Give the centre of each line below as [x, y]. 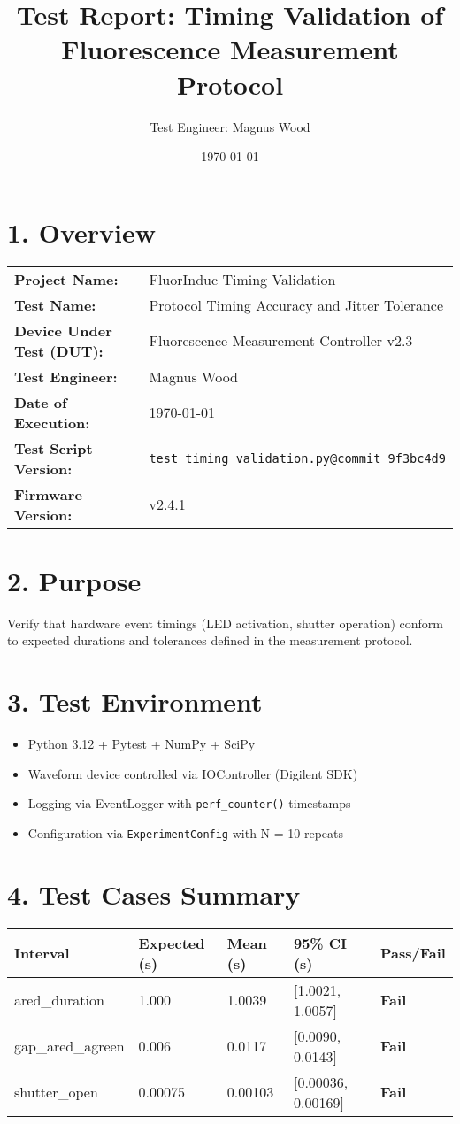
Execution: [52, 422]
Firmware [48, 494]
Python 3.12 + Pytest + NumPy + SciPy [142, 744]
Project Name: [66, 279]
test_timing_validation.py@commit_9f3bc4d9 [297, 458]
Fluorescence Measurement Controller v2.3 [281, 341]
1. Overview [82, 231]
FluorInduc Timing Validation [242, 279]
